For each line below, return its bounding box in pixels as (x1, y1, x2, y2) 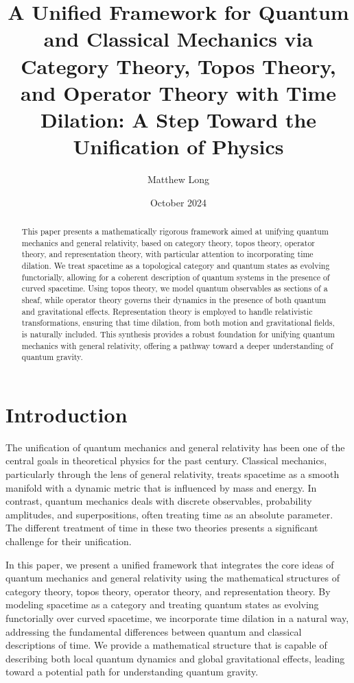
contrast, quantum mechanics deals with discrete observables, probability (5, 494, 312, 508)
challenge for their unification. (5, 534, 132, 549)
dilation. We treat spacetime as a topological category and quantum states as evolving (21, 260, 330, 272)
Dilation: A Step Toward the (40, 105, 317, 133)
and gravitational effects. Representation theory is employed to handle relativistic (21, 305, 313, 317)
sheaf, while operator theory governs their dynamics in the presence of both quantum (21, 293, 327, 305)
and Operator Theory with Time (21, 78, 336, 106)
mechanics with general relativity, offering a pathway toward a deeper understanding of (21, 339, 333, 351)
